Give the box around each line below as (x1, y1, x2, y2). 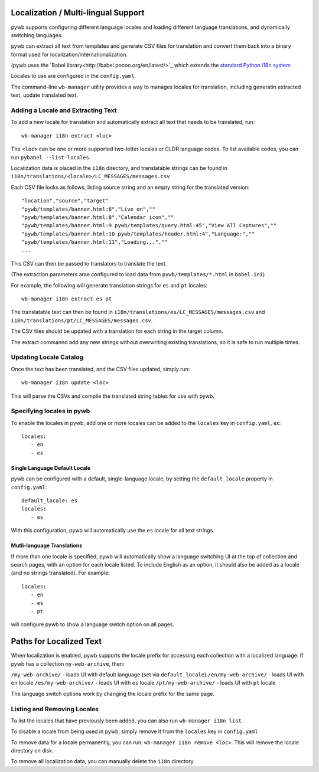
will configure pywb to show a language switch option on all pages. (11, 621, 175, 628)
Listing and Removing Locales (11, 705, 99, 713)
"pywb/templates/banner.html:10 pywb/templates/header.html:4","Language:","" (21, 230, 255, 237)
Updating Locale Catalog (11, 353, 84, 361)
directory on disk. (11, 747, 54, 754)
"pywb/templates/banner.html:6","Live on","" (21, 205, 156, 212)
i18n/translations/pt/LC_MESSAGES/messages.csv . (11, 316, 153, 324)
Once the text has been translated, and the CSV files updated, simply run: (11, 365, 190, 372)
